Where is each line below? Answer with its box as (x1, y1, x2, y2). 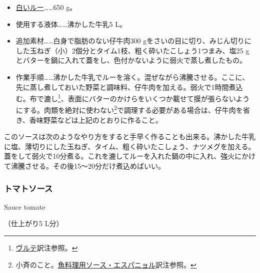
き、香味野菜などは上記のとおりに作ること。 (15, 114, 162, 125)
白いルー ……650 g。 (15, 2, 77, 12)
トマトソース (4, 182, 53, 194)
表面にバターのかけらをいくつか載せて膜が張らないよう (67, 93, 250, 103)
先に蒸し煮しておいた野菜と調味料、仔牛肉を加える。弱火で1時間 (15, 81, 229, 92)
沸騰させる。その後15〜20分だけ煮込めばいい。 (10, 161, 165, 171)
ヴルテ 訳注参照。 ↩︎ (15, 243, 78, 253)
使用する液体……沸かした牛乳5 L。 (15, 18, 126, 29)
